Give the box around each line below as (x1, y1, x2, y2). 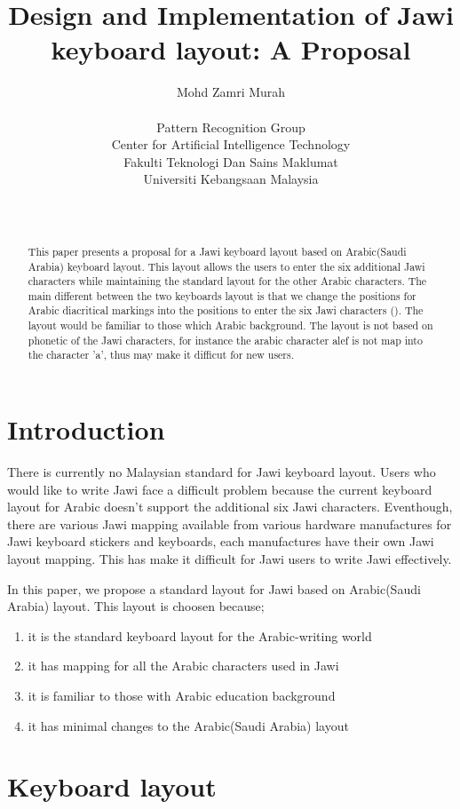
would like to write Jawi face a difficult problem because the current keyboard (7, 480, 432, 498)
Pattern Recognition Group (156, 117, 305, 136)
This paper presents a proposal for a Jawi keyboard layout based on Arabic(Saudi (28, 243, 407, 258)
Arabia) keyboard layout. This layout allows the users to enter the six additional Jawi (28, 258, 425, 274)
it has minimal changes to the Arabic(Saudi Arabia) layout (28, 716, 349, 734)
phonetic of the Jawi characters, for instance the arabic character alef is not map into (28, 332, 423, 347)
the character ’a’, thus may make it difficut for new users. (28, 347, 295, 362)
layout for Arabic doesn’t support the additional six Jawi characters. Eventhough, (7, 497, 453, 516)
